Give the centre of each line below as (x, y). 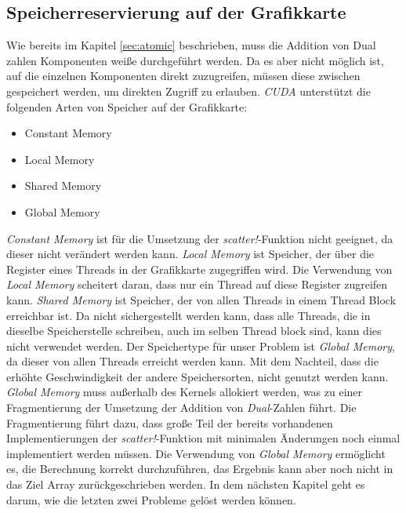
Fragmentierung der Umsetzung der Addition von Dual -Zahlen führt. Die (181, 407)
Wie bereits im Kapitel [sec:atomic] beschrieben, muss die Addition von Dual (191, 45)
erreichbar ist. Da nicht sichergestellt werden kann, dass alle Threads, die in (188, 315)
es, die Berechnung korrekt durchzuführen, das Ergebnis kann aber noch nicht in (200, 469)
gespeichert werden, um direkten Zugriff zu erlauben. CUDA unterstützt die (188, 91)
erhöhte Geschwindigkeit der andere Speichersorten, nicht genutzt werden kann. (198, 376)
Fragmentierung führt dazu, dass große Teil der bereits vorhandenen (170, 422)
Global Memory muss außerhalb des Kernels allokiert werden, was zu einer (185, 392)
